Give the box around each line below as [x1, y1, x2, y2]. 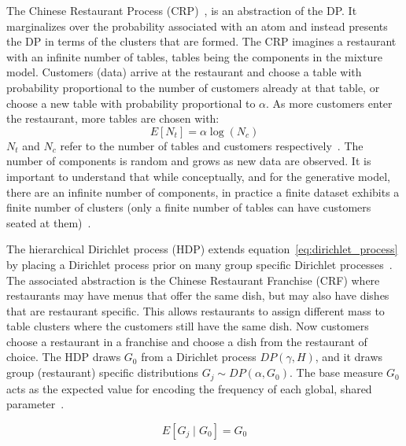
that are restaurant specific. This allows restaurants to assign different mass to [6, 302, 385, 319]
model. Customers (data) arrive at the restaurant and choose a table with [6, 64, 362, 80]
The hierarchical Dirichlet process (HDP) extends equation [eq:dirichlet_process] [6, 241, 398, 257]
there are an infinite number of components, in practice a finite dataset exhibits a [6, 183, 400, 200]
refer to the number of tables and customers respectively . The [60, 137, 364, 153]
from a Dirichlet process [141, 348, 257, 365]
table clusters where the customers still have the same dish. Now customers [6, 318, 369, 334]
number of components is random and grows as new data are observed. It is [6, 153, 371, 169]
